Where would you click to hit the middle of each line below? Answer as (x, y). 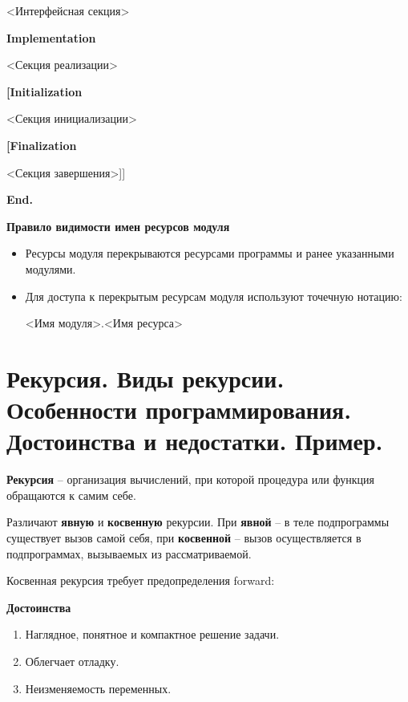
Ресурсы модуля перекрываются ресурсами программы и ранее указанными (210, 253)
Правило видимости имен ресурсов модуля (118, 226)
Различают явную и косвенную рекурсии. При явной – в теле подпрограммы (198, 522)
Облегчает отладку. (72, 661)
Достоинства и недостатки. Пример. (195, 441)
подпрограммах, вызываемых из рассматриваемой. (129, 553)
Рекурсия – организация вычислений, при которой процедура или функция (190, 479)
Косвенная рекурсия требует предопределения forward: (141, 580)
